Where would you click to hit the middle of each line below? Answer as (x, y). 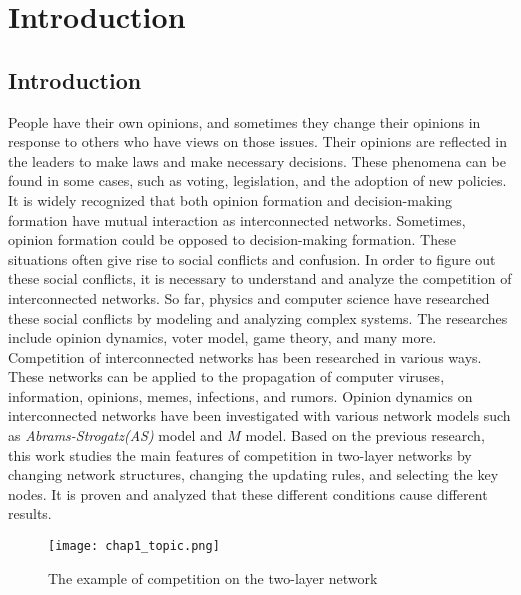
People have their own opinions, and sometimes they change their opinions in (244, 121)
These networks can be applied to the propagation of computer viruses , (226, 376)
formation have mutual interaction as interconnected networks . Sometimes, (237, 219)
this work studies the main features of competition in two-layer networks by (240, 454)
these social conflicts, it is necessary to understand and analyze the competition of (260, 278)
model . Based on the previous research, (365, 435)
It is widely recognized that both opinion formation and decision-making (230, 199)
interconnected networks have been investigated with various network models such (259, 415)
